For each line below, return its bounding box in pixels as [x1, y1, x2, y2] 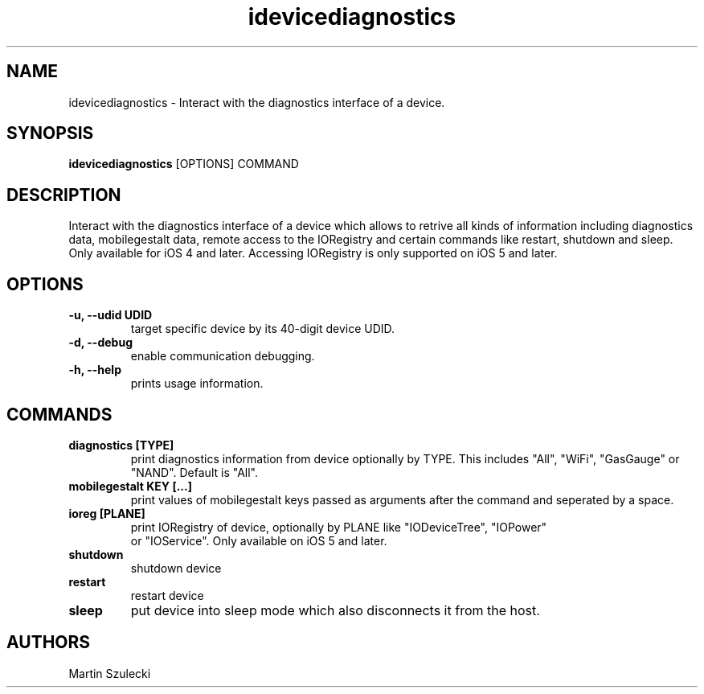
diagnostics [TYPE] [68, 437, 174, 452]
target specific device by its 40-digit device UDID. [130, 322, 395, 336]
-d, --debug [68, 335, 133, 350]
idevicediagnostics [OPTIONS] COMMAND [68, 157, 299, 171]
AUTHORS [6, 632, 91, 653]
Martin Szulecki [68, 666, 151, 680]
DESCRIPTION [6, 184, 121, 205]
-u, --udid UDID [68, 308, 153, 322]
